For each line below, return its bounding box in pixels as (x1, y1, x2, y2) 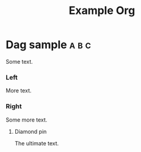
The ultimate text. (14, 139, 59, 147)
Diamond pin (14, 128, 47, 135)
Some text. (5, 58, 33, 65)
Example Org (68, 4, 136, 18)
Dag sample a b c (5, 38, 92, 52)
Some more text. (5, 116, 48, 123)
